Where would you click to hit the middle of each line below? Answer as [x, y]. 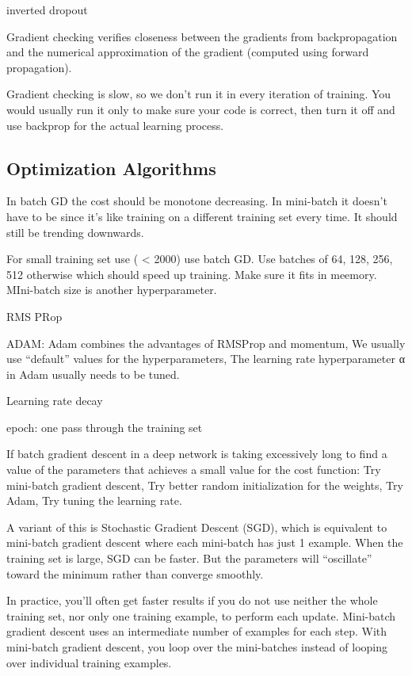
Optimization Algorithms [111, 168]
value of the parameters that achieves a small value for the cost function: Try [194, 470]
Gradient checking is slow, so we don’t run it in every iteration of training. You [199, 94]
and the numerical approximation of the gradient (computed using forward [188, 52]
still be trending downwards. [75, 232]
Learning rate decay [55, 401]
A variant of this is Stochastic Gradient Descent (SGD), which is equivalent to [197, 527]
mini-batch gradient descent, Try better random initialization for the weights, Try [205, 485]
